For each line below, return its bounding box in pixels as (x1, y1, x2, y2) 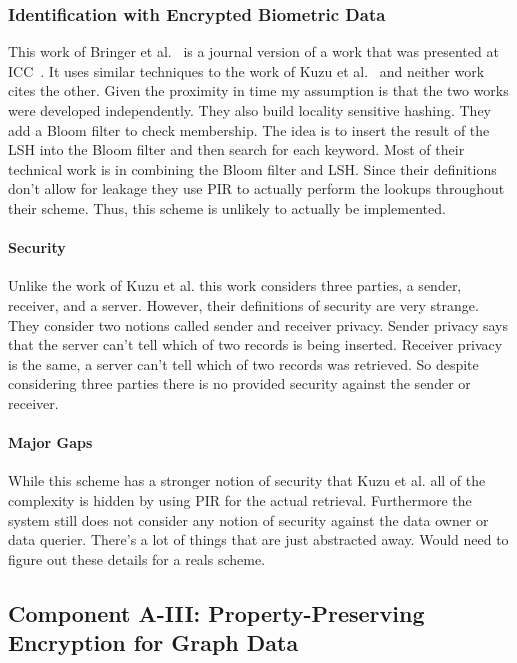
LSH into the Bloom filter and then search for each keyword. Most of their (8, 139, 465, 160)
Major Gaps (8, 432, 93, 453)
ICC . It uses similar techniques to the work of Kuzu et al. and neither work (8, 60, 485, 81)
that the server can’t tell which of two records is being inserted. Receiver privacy (8, 334, 503, 355)
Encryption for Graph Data (8, 627, 299, 658)
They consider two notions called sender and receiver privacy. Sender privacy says (8, 314, 508, 335)
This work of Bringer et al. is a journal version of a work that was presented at (8, 41, 499, 62)
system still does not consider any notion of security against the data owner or (8, 509, 489, 530)
